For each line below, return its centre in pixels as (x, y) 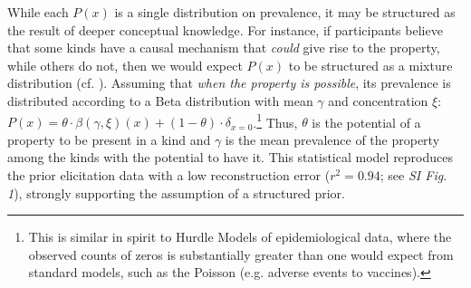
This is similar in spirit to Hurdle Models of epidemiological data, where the (240, 237)
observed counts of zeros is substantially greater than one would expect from (241, 254)
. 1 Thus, (275, 120)
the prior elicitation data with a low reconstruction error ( (169, 175)
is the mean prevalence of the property (332, 139)
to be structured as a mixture (370, 65)
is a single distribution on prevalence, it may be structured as (285, 12)
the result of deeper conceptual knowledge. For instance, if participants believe (225, 29)
